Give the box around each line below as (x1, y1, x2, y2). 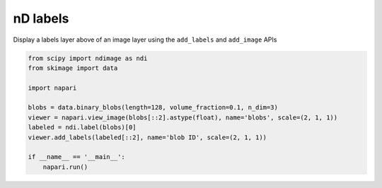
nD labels (13, 11, 69, 26)
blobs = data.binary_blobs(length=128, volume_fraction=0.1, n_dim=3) (28, 103, 279, 112)
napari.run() (42, 163, 88, 171)
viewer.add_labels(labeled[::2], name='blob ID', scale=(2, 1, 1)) (28, 133, 267, 141)
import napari (28, 83, 77, 92)
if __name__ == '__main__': (28, 153, 125, 161)
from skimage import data (28, 64, 118, 72)
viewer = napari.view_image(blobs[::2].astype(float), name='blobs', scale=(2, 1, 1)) (28, 113, 338, 122)
